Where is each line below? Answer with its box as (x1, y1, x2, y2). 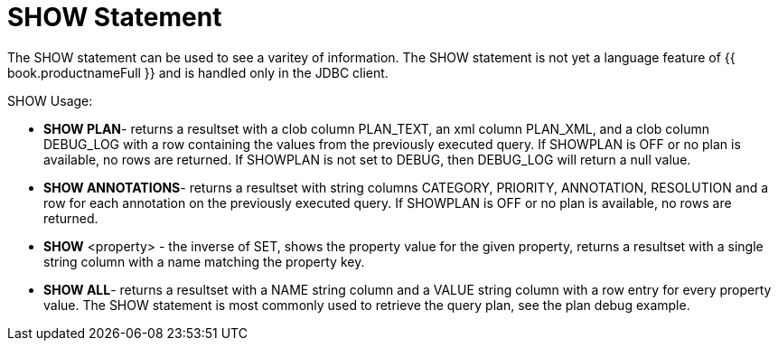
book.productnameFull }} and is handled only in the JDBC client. (7, 64, 389, 80)
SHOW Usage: (7, 92, 93, 108)
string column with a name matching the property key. (43, 253, 365, 269)
